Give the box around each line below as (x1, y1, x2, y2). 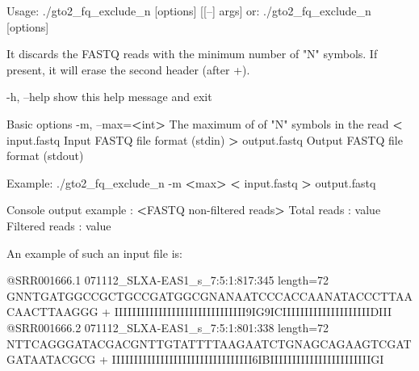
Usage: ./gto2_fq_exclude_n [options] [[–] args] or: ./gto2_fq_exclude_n (6, 2, 371, 19)
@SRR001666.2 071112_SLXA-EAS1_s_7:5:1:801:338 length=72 (6, 318, 329, 335)
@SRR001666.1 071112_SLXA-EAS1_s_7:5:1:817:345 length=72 (6, 272, 329, 289)
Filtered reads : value (6, 217, 111, 234)
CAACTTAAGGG (6, 303, 98, 320)
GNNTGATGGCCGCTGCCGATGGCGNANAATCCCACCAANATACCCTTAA (6, 287, 413, 304)
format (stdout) (6, 147, 84, 164)
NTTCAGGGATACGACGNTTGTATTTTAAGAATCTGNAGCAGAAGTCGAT (6, 335, 412, 352)
